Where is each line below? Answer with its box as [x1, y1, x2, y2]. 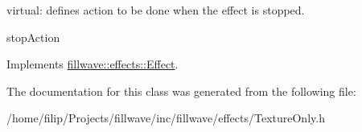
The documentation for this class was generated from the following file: [6, 82, 356, 99]
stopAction [6, 28, 60, 45]
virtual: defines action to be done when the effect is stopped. [6, 2, 305, 18]
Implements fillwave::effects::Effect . [6, 56, 179, 72]
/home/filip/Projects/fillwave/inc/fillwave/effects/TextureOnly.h [6, 109, 325, 126]
